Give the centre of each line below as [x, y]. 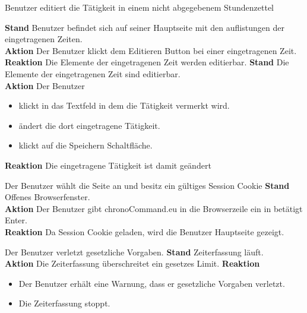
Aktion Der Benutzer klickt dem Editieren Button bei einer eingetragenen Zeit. [151, 50]
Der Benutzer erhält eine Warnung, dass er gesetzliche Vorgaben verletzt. [152, 283]
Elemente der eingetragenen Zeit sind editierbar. [93, 73]
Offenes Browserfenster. [48, 197]
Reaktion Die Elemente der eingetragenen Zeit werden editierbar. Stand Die [147, 62]
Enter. [16, 220]
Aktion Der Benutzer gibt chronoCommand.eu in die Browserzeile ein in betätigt [154, 208]
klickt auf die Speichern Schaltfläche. [86, 145]
